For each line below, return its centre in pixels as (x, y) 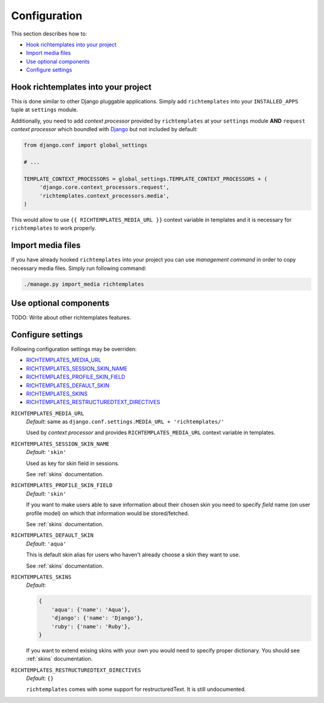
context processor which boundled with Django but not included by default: (104, 129)
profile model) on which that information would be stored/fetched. (108, 513)
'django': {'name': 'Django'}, (97, 618)
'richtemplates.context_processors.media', (104, 196)
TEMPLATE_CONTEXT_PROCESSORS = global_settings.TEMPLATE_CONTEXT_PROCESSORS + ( (145, 179)
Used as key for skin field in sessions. (73, 463)
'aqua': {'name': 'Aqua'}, (91, 609)
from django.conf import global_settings (85, 145)
